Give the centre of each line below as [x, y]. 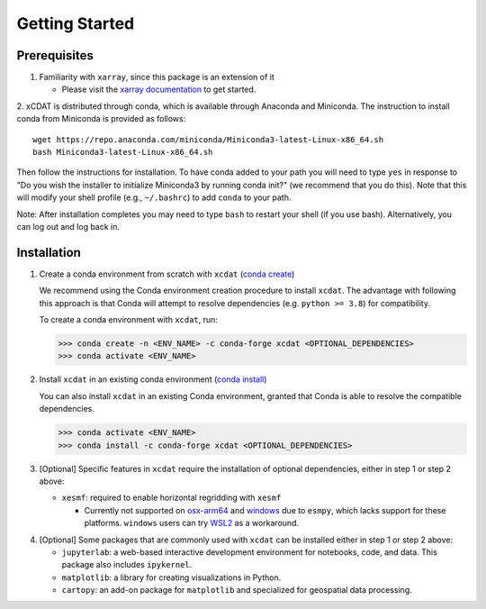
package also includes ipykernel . [127, 565]
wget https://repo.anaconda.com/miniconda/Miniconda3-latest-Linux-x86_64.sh [208, 139]
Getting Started [76, 23]
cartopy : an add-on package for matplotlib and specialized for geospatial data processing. [237, 590]
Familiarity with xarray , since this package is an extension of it [157, 77]
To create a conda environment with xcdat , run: [128, 320]
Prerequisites [55, 55]
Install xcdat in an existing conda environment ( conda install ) [153, 379]
